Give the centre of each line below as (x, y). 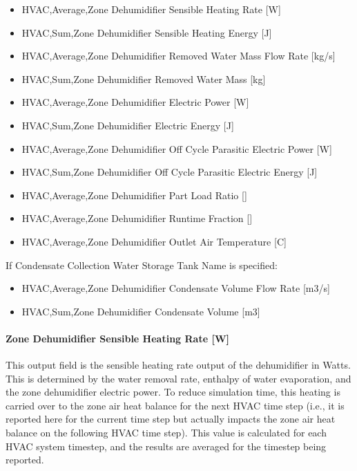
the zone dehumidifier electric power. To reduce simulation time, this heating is (173, 392)
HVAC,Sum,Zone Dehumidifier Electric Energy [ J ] (128, 125)
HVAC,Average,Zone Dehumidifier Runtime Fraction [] (137, 218)
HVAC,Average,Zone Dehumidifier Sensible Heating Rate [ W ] (151, 9)
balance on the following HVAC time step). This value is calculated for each (166, 433)
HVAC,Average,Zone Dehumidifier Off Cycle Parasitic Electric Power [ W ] (177, 148)
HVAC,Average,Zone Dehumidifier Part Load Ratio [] (134, 195)
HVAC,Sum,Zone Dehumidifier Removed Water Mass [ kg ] (144, 78)
